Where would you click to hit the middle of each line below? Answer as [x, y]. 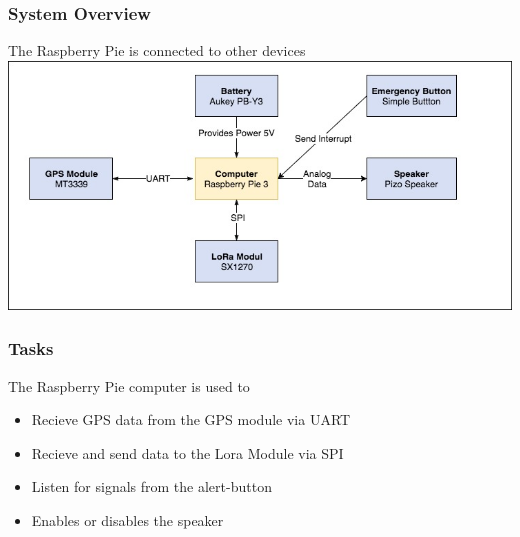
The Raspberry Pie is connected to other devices [157, 50]
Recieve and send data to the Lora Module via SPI [187, 452]
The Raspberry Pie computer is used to [129, 385]
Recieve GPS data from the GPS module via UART [191, 419]
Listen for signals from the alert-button [151, 486]
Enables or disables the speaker [127, 519]
